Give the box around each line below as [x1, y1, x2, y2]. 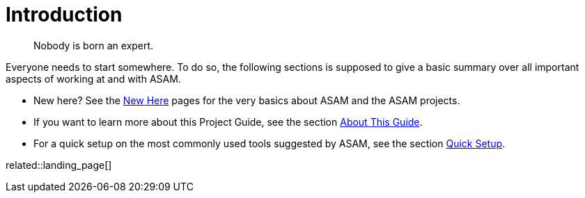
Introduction [6, 3, 123, 26]
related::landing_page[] [6, 158, 112, 171]
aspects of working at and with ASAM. [6, 72, 181, 85]
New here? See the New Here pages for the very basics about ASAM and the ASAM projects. [33, 94, 460, 106]
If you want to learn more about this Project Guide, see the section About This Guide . [33, 115, 423, 128]
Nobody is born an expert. [33, 39, 154, 51]
